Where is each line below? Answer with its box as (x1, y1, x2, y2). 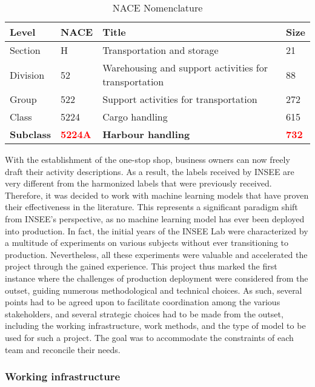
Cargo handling (102, 110, 168, 124)
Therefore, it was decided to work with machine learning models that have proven (5, 188, 309, 201)
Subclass (10, 127, 51, 141)
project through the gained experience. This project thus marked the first (5, 260, 277, 273)
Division (10, 67, 45, 82)
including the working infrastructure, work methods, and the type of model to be (5, 319, 306, 332)
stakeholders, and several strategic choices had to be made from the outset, (5, 307, 283, 320)
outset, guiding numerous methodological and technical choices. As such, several (5, 283, 302, 296)
